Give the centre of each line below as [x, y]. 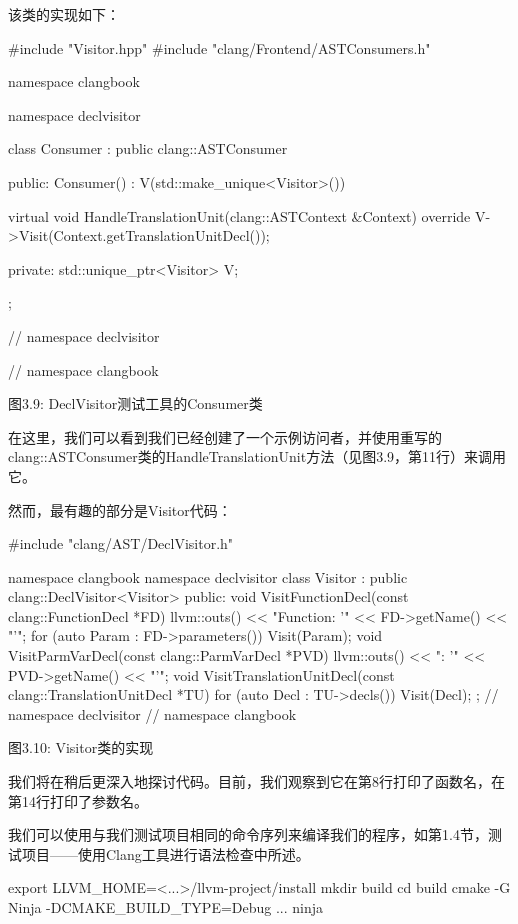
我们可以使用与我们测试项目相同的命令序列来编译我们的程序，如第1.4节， [248, 834]
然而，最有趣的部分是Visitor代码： [120, 509]
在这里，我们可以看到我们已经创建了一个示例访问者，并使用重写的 [225, 436]
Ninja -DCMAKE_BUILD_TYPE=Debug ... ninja [166, 907]
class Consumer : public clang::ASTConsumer [148, 148]
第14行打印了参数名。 [78, 800]
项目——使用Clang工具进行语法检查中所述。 [165, 853]
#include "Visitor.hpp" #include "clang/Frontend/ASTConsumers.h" [219, 47]
